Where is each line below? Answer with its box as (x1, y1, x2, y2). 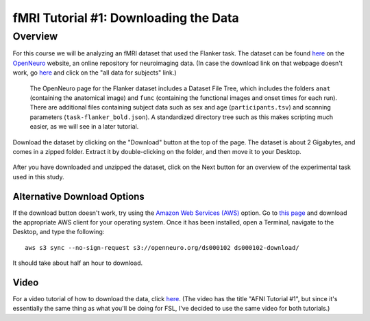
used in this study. (12, 172, 64, 181)
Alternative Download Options (12, 190, 145, 202)
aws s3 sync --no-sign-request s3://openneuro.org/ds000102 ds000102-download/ (25, 244, 299, 251)
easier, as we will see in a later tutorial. (29, 123, 139, 131)
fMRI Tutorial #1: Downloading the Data (12, 10, 239, 25)
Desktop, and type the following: (12, 228, 105, 236)
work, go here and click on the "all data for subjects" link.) (12, 68, 177, 77)
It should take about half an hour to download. (12, 259, 143, 267)
